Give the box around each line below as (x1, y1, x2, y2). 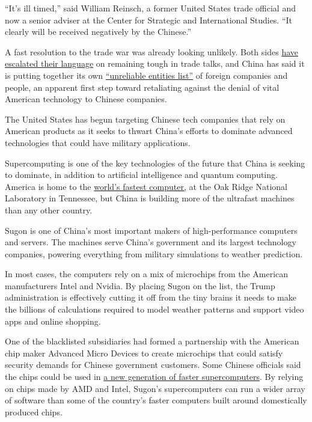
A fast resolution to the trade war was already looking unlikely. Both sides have (5, 45, 299, 58)
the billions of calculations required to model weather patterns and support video (5, 303, 304, 316)
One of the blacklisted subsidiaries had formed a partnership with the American (5, 335, 299, 347)
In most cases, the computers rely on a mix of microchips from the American (5, 268, 289, 280)
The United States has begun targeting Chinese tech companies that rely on (5, 112, 286, 125)
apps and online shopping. (5, 314, 101, 327)
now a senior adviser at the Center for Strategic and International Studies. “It (5, 13, 293, 26)
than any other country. (5, 203, 93, 216)
